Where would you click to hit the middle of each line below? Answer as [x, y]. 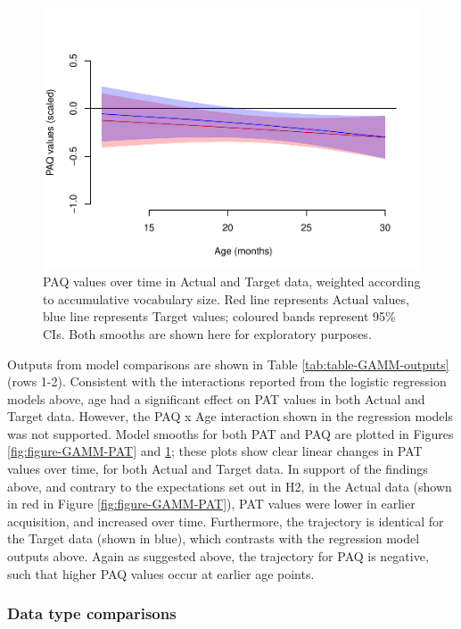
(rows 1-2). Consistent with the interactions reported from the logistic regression [227, 381]
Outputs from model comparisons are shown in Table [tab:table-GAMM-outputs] [228, 364]
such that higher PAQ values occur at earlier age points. [161, 573]
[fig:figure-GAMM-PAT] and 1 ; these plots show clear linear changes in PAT [215, 451]
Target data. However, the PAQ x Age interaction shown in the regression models [230, 416]
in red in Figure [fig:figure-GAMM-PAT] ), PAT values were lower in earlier [211, 504]
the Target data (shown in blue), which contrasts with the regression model [214, 538]
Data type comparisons [92, 613]
